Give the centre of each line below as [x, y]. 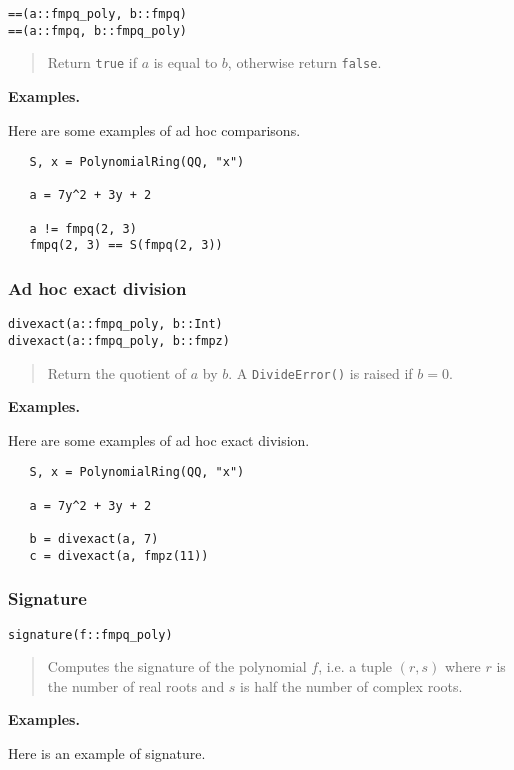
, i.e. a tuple [355, 666]
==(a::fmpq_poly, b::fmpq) [97, 14]
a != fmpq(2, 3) [83, 228]
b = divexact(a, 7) [94, 539]
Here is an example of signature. [107, 753]
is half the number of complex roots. [351, 685]
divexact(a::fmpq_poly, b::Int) [115, 324]
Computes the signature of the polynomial [177, 666]
